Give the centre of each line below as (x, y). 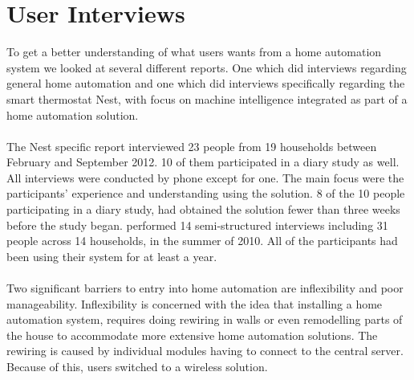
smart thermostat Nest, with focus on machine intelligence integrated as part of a (207, 98)
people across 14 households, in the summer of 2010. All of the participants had (202, 241)
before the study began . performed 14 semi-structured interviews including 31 (197, 225)
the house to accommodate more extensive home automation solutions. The (192, 335)
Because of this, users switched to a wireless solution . (137, 366)
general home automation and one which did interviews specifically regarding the (206, 83)
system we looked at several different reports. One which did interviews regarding (207, 67)
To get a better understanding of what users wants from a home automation (194, 52)
